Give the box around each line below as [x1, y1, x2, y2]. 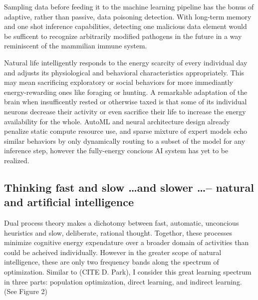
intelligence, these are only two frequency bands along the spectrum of [4, 257, 219, 267]
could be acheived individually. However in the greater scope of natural [4, 247, 222, 257]
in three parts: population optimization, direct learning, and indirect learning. [4, 276, 242, 287]
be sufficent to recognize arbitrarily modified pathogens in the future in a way [4, 30, 242, 41]
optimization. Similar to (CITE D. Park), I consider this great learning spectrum [4, 267, 252, 277]
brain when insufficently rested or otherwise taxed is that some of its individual [4, 96, 247, 107]
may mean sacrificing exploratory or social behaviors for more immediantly [4, 77, 234, 87]
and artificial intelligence [4, 194, 134, 210]
